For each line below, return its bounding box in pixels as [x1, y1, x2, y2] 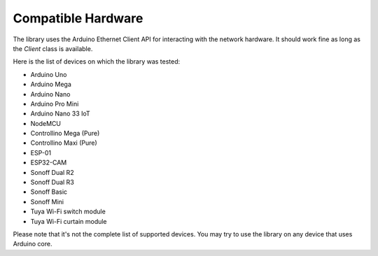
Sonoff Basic [30, 187, 68, 196]
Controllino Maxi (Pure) [30, 138, 97, 147]
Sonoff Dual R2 [30, 168, 74, 176]
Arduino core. [13, 240, 52, 248]
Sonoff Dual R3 [30, 178, 75, 187]
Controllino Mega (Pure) [30, 129, 100, 138]
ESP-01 [30, 148, 52, 157]
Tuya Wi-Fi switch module [30, 207, 106, 216]
